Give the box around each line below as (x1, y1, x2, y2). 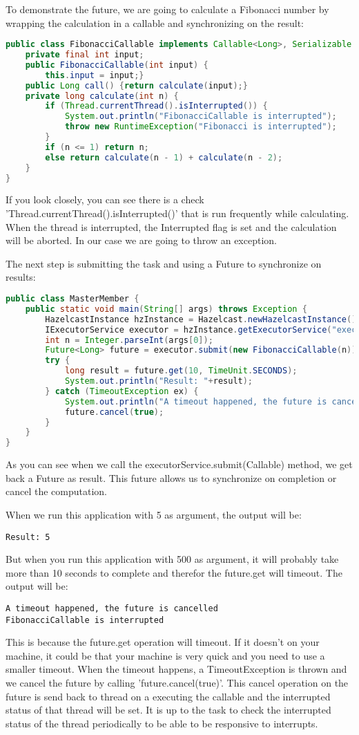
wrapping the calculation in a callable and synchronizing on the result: (6, 15, 304, 30)
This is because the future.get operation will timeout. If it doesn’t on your (6, 635, 320, 649)
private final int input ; (25, 50, 144, 60)
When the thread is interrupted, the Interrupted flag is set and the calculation (6, 219, 337, 234)
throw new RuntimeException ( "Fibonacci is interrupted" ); (64, 122, 337, 132)
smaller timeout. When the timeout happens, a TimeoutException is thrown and (6, 662, 347, 676)
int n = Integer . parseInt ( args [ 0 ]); (45, 335, 213, 345)
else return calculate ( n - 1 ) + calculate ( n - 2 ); (45, 152, 283, 162)
